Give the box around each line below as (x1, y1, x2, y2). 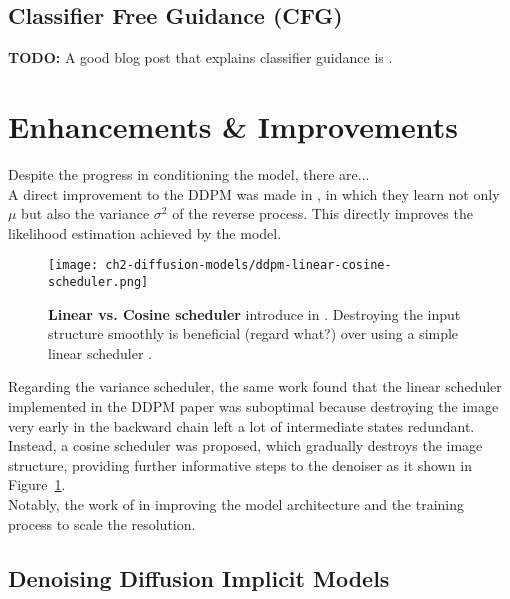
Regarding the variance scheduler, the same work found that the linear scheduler (8, 376, 502, 397)
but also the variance (21, 203, 150, 224)
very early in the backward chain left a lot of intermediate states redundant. (8, 415, 475, 436)
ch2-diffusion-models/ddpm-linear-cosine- (105, 258, 392, 273)
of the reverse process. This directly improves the (172, 203, 473, 224)
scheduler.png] (48, 274, 149, 289)
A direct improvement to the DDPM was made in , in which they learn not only (8, 183, 500, 204)
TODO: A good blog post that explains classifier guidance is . (8, 47, 393, 68)
